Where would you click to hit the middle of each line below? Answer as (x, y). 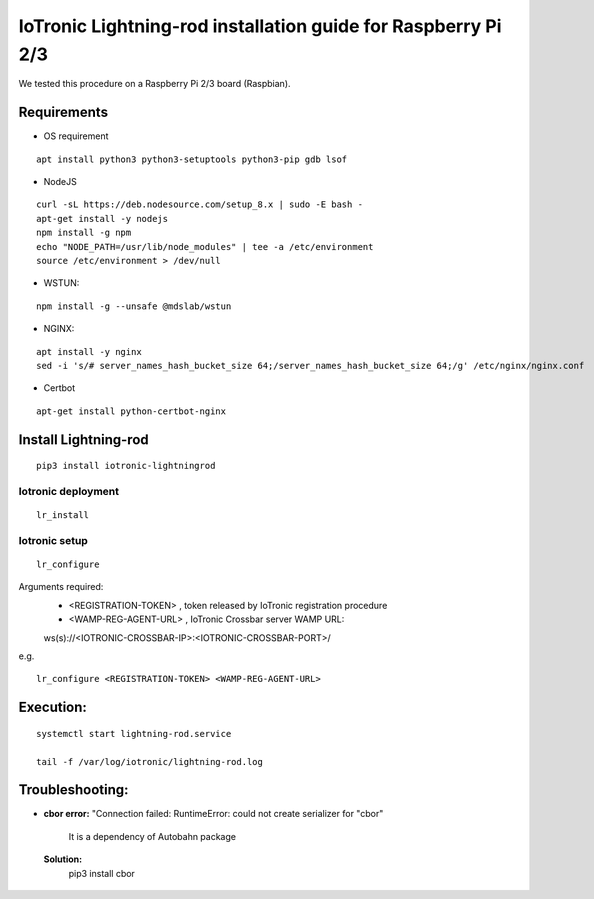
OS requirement (76, 136)
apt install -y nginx (89, 351)
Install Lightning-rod (83, 439)
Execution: (52, 707)
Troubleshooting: (73, 790)
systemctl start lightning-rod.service (134, 733)
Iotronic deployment (69, 491)
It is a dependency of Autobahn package (152, 836)
